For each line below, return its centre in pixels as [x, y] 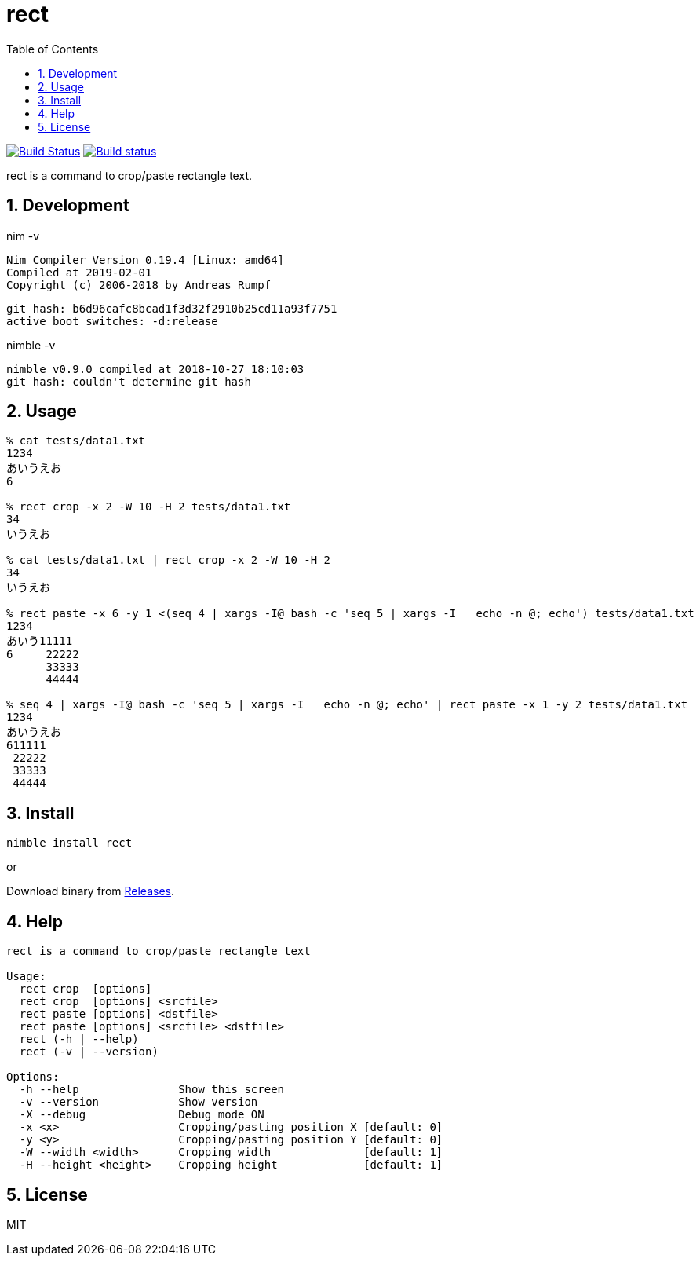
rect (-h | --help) [79, 1039]
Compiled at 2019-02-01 [79, 272]
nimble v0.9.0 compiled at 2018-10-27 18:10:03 [155, 369]
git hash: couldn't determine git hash [129, 381]
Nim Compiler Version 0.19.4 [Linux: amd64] [146, 260]
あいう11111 [40, 641]
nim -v [23, 236]
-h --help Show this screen [152, 1090]
